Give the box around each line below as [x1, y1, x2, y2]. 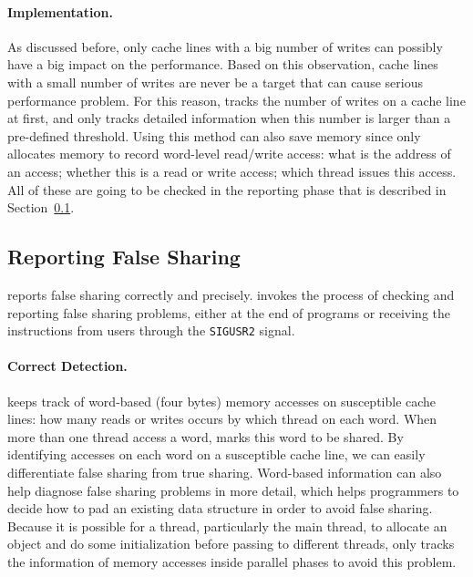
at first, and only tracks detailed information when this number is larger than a [7, 108, 451, 128]
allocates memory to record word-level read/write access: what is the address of [7, 144, 451, 163]
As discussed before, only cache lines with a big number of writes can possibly [7, 36, 443, 56]
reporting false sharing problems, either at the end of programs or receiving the [7, 303, 451, 322]
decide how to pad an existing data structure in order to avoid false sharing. [7, 499, 433, 518]
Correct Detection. [7, 356, 128, 376]
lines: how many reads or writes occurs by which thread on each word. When [7, 409, 437, 428]
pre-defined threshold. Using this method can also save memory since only [7, 126, 421, 145]
